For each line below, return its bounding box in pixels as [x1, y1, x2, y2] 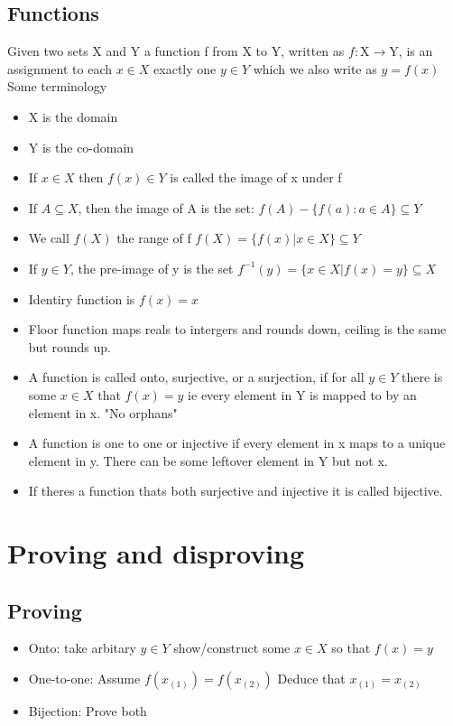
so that [331, 638, 371, 657]
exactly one [153, 59, 217, 78]
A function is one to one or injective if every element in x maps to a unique [28, 433, 446, 452]
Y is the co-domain [28, 137, 134, 156]
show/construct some [173, 638, 291, 657]
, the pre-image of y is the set [69, 258, 234, 277]
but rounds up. [28, 337, 111, 356]
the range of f [116, 228, 191, 247]
